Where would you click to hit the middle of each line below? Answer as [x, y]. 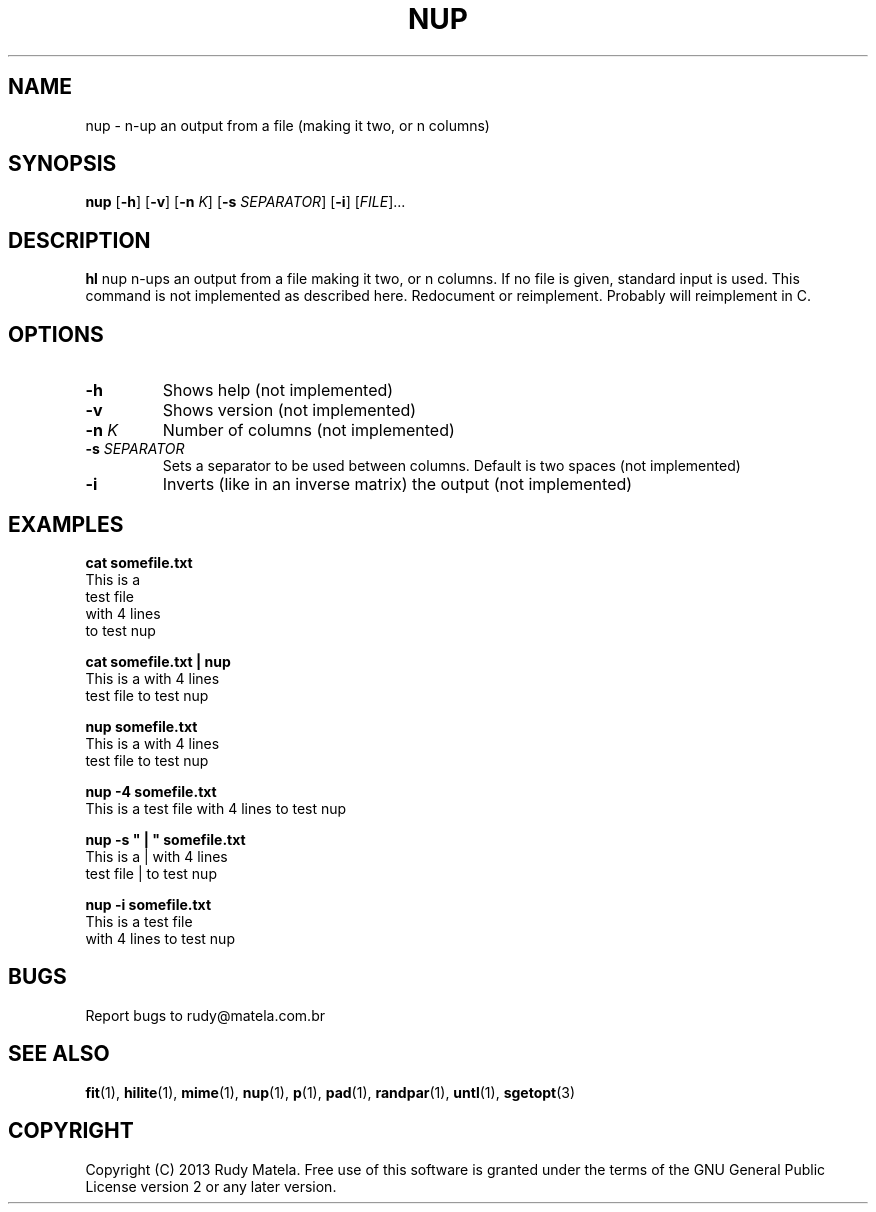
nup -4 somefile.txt [151, 791]
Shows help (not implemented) [278, 390]
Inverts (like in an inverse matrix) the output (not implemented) [397, 484]
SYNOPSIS [62, 164]
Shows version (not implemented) [289, 410]
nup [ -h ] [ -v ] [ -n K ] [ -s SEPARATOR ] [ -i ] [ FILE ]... [245, 202]
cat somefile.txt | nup [158, 661]
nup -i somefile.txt [148, 904]
